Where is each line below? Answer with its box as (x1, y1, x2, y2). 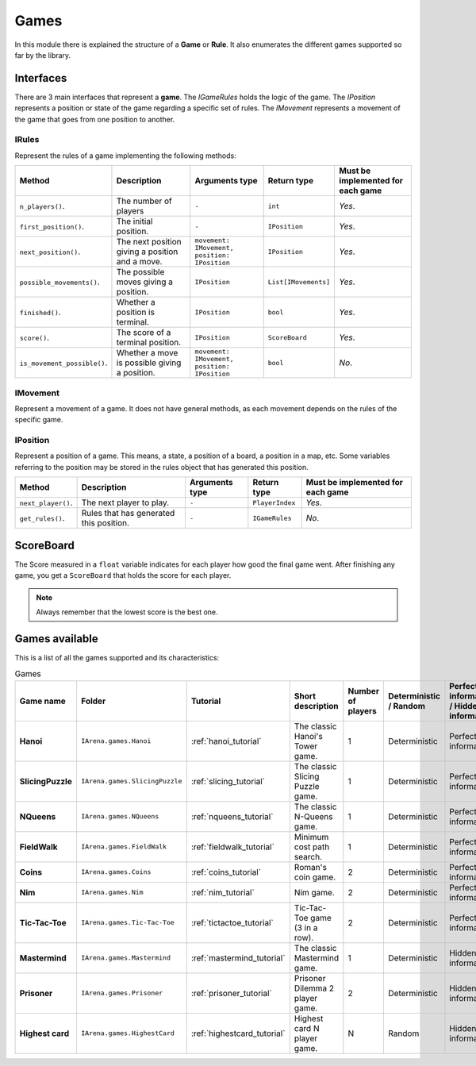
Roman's (294, 861, 327, 872)
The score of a (116, 327, 171, 338)
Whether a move (116, 348, 178, 359)
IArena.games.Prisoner (80, 989, 163, 998)
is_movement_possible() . (19, 357, 108, 368)
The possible (116, 267, 165, 278)
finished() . (19, 306, 61, 317)
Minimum (294, 831, 329, 842)
